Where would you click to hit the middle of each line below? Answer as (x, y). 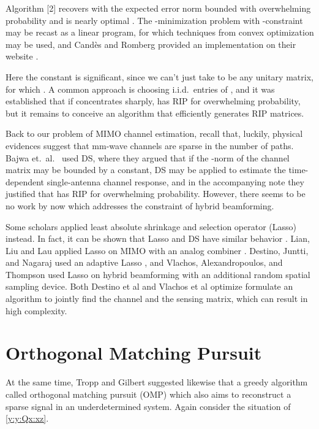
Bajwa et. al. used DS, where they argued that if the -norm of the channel (148, 157)
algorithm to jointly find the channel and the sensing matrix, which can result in (157, 299)
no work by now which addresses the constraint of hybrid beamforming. (140, 205)
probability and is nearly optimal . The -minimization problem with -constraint (154, 20)
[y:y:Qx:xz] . (27, 418)
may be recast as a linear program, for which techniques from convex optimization (160, 32)
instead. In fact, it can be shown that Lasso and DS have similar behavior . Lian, (158, 238)
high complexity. (36, 310)
